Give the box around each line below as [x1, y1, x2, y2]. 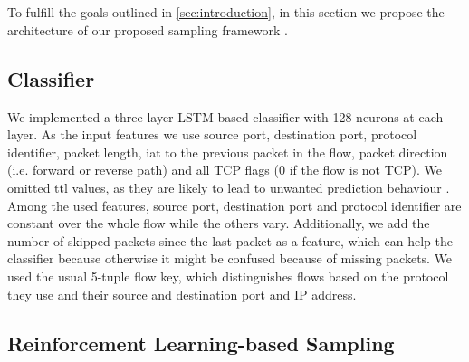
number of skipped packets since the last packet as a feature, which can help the [7, 231, 453, 250]
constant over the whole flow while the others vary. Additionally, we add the [7, 214, 430, 233]
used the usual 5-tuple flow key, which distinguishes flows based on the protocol [7, 266, 449, 285]
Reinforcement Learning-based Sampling [7, 329, 395, 357]
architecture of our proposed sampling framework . [7, 20, 288, 39]
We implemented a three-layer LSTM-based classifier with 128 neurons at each [7, 107, 444, 126]
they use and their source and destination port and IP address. [7, 284, 357, 303]
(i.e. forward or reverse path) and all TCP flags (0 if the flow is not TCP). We [7, 160, 442, 179]
